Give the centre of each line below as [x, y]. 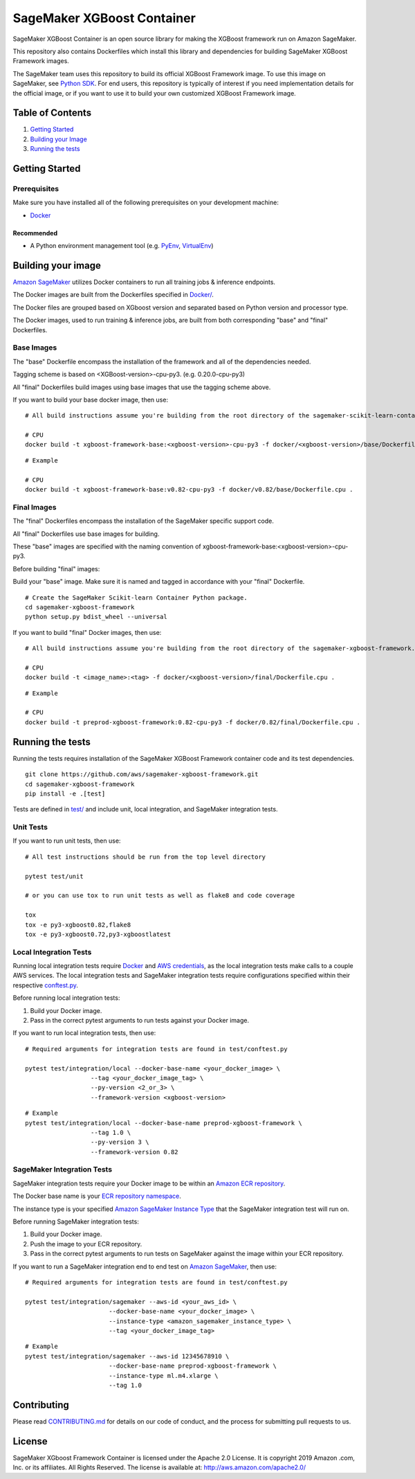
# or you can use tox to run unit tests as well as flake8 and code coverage [160, 896]
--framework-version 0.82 [135, 1152]
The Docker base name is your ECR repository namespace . [97, 1196]
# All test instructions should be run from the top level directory [146, 857]
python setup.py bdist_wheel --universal [96, 617]
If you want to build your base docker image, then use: [91, 400]
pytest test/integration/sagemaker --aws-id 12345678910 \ [127, 1356]
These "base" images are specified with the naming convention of [107, 546]
